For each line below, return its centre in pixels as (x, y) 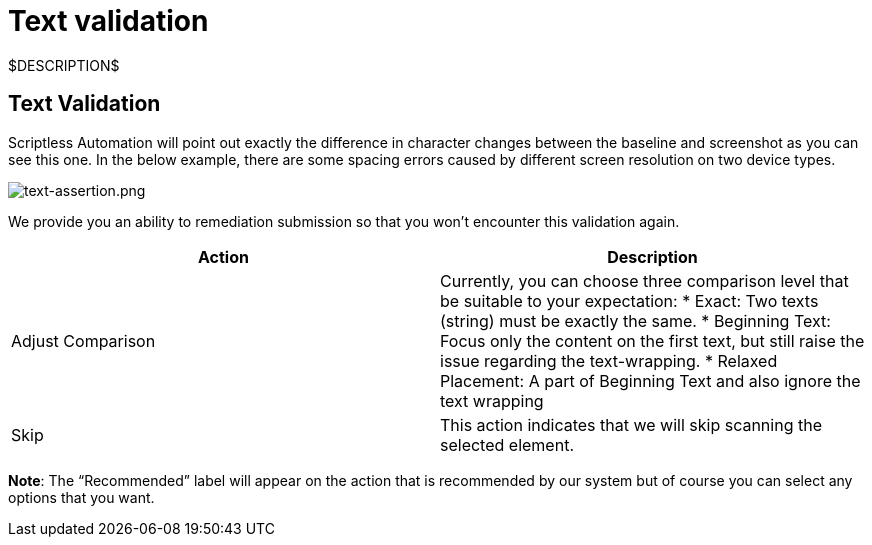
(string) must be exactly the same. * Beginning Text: (635, 320)
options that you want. (81, 497)
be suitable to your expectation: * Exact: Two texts (629, 300)
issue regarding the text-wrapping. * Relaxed (609, 360)
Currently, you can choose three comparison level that (644, 280)
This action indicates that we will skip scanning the (631, 424)
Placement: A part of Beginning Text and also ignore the (650, 380)
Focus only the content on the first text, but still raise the (652, 340)
